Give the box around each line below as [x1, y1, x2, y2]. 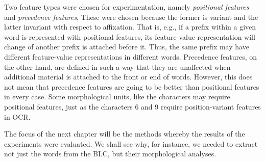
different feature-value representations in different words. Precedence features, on [4, 51, 257, 62]
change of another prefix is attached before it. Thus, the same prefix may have [4, 41, 249, 52]
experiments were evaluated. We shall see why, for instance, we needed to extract [4, 138, 258, 149]
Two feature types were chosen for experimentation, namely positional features [4, 2, 249, 12]
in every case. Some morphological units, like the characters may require [4, 91, 230, 102]
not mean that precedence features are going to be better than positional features [4, 81, 259, 92]
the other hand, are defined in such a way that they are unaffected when [4, 61, 231, 72]
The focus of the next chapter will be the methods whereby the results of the [4, 128, 245, 139]
